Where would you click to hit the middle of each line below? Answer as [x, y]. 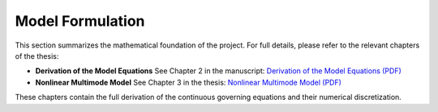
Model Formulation [80, 21]
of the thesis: [37, 56]
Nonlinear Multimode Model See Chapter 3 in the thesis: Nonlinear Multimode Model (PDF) [189, 82]
